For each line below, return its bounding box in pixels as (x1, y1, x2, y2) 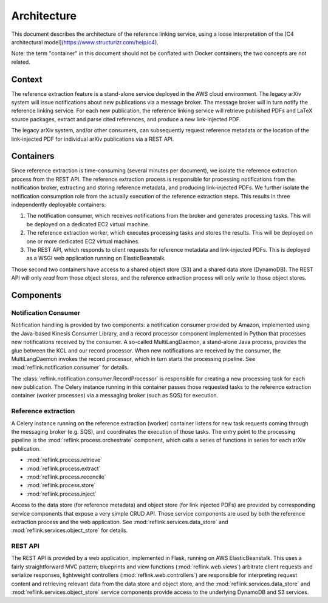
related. (11, 58, 30, 66)
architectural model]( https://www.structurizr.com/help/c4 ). (11, 38, 159, 45)
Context (11, 74, 43, 84)
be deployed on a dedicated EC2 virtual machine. (26, 220, 150, 227)
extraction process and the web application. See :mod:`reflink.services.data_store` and (11, 518, 228, 525)
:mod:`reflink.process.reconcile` (26, 473, 106, 480)
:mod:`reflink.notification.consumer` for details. (11, 364, 129, 371)
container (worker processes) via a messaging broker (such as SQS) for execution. (11, 392, 219, 399)
